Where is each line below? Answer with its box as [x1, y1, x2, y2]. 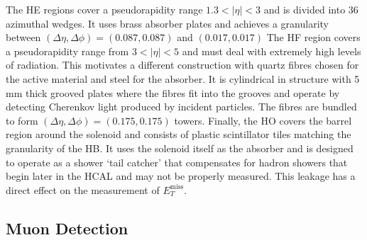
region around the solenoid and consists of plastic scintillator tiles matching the [6, 127, 351, 142]
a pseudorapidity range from [6, 43, 129, 58]
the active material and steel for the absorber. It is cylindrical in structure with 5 [6, 71, 360, 86]
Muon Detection [6, 217, 128, 239]
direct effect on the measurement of [6, 182, 160, 197]
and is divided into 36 [263, 2, 358, 16]
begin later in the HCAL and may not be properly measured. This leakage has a [6, 168, 356, 183]
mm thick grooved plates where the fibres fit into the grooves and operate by [6, 85, 340, 100]
